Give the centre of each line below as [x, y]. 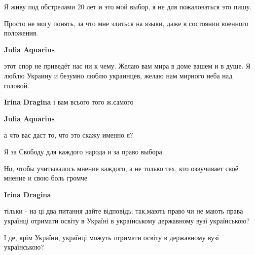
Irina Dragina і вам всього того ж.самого [69, 102]
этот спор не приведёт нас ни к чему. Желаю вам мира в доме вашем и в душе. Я [127, 66]
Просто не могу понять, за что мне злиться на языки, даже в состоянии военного [126, 23]
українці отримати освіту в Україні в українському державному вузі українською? [127, 220]
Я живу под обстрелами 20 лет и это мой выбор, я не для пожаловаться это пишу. [128, 6]
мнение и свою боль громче [46, 178]
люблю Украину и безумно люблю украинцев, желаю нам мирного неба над [118, 75]
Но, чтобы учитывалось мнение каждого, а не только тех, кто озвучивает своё [121, 168]
